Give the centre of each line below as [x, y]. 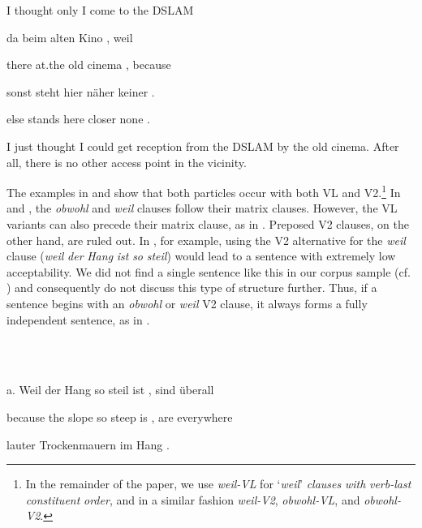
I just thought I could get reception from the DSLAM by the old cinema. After [203, 146]
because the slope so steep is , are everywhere [120, 416]
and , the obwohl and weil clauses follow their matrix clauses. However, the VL [202, 208]
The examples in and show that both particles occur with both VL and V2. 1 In [204, 191]
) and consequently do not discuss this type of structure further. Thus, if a [192, 288]
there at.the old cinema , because [89, 64]
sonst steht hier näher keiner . [81, 91]
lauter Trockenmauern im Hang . [88, 444]
